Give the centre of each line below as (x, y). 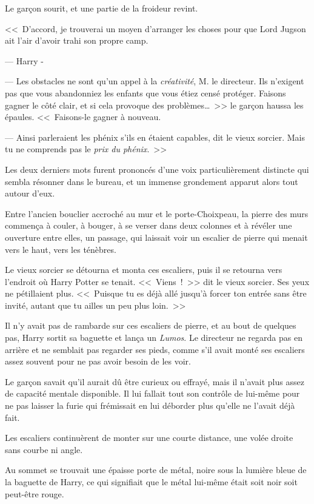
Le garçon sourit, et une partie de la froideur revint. (102, 8)
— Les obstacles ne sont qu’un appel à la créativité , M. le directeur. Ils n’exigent (155, 81)
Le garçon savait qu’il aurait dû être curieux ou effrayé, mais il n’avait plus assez (155, 381)
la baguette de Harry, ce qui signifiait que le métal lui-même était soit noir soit (151, 482)
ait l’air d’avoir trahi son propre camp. (77, 40)
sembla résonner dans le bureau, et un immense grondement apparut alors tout (152, 181)
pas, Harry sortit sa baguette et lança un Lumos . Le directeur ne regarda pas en (154, 338)
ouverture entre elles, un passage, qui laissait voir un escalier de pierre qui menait (156, 237)
